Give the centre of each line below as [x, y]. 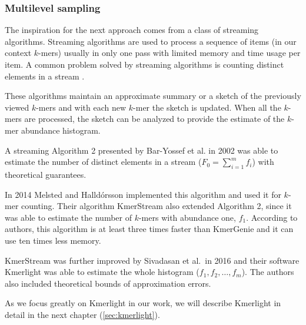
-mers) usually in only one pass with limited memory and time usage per [169, 53]
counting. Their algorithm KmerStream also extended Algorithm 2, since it [157, 206]
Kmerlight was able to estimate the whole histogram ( [102, 272]
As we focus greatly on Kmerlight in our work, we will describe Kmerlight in [143, 303]
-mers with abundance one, [187, 217]
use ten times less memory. [53, 240]
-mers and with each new [81, 107]
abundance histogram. [61, 130]
